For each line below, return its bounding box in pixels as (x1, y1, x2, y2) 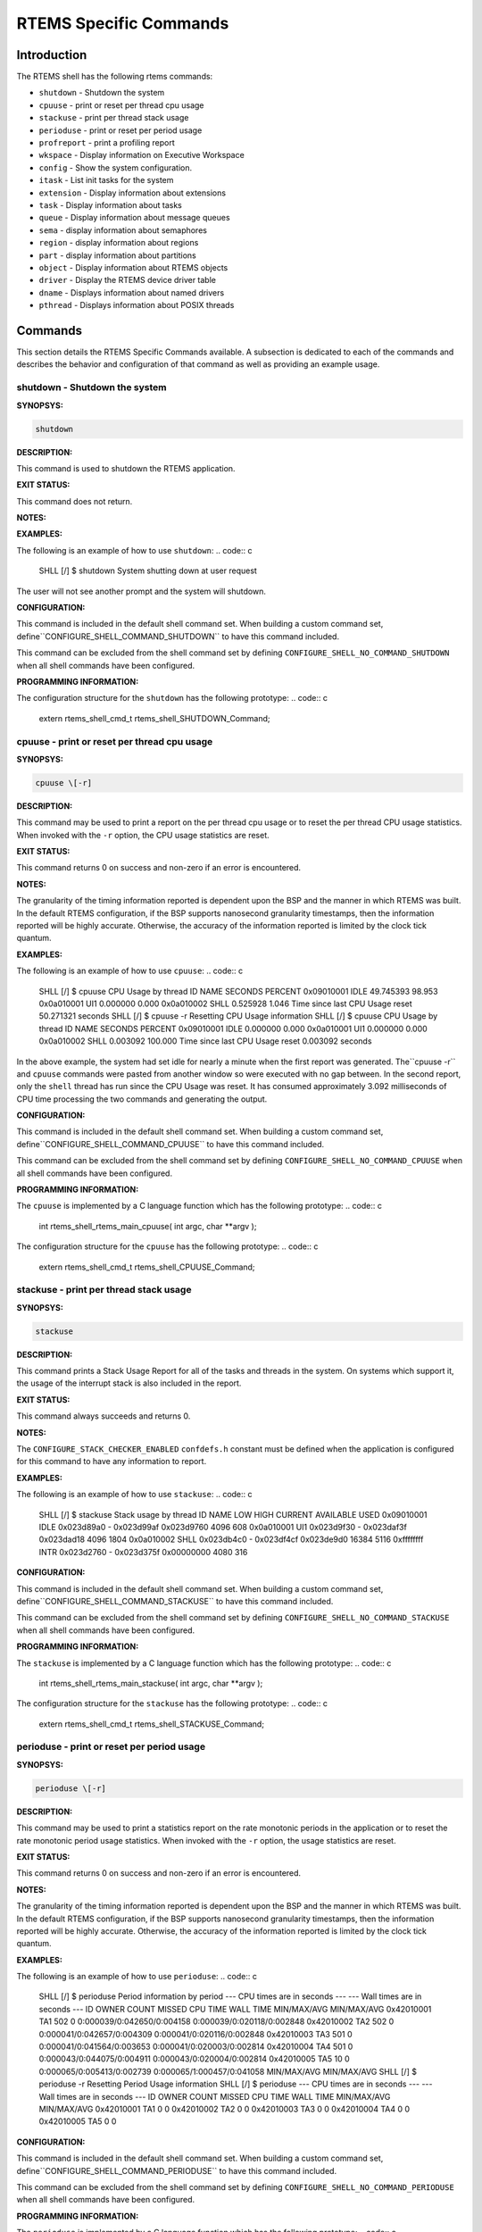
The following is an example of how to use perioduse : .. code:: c (16, 1971, 258, 1982)
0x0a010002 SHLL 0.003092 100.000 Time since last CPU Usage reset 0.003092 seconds (38, 1036, 372, 1046)
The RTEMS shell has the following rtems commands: (16, 71, 213, 82)
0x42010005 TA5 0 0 (38, 2116, 117, 2127)
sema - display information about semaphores (38, 224, 207, 236)
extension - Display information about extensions (38, 187, 227, 198)
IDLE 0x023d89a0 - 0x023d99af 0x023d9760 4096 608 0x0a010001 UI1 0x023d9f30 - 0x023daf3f (38, 1521, 408, 1532)
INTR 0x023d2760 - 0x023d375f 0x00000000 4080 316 (38, 1546, 248, 1557)
